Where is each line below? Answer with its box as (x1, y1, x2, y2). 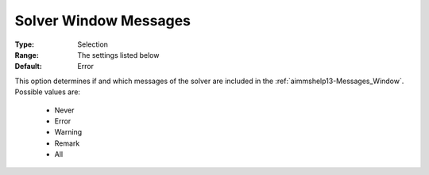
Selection (77, 40, 109, 49)
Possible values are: (14, 87, 81, 97)
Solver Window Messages (14, 12, 191, 29)
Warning (54, 127, 83, 137)
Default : (14, 62, 43, 71)
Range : (14, 50, 39, 59)
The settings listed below (77, 50, 160, 59)
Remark (54, 139, 80, 148)
